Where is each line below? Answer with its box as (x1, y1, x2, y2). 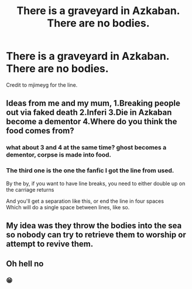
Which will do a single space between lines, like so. (6, 203, 130, 210)
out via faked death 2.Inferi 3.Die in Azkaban (6, 107, 172, 118)
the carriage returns (6, 186, 54, 193)
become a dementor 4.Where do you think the (6, 117, 177, 127)
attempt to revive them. (6, 239, 94, 249)
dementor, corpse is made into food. (6, 151, 111, 159)
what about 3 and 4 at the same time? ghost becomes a (6, 144, 167, 152)
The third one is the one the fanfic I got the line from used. (6, 166, 174, 175)
